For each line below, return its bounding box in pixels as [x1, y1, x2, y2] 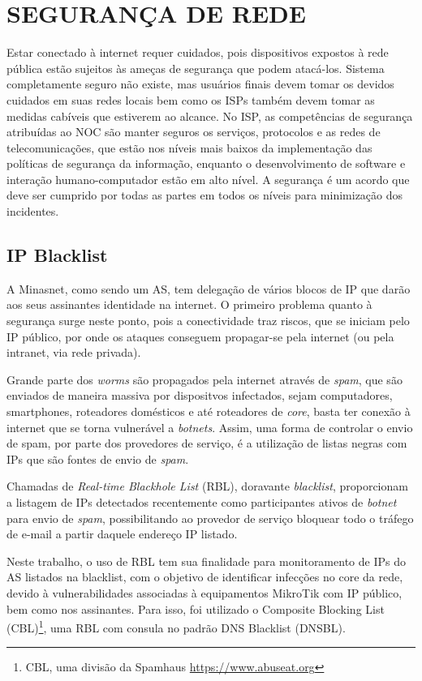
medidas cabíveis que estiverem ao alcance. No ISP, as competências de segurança [6, 107, 413, 124]
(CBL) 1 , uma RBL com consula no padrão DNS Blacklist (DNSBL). [6, 617, 346, 636]
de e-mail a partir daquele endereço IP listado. [6, 525, 238, 542]
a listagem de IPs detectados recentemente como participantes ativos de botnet [6, 493, 397, 510]
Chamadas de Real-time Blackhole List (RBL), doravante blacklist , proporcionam [6, 478, 408, 495]
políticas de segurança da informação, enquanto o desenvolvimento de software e [6, 155, 406, 172]
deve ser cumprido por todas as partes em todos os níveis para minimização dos [6, 186, 403, 203]
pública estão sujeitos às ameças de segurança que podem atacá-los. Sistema [6, 59, 385, 76]
